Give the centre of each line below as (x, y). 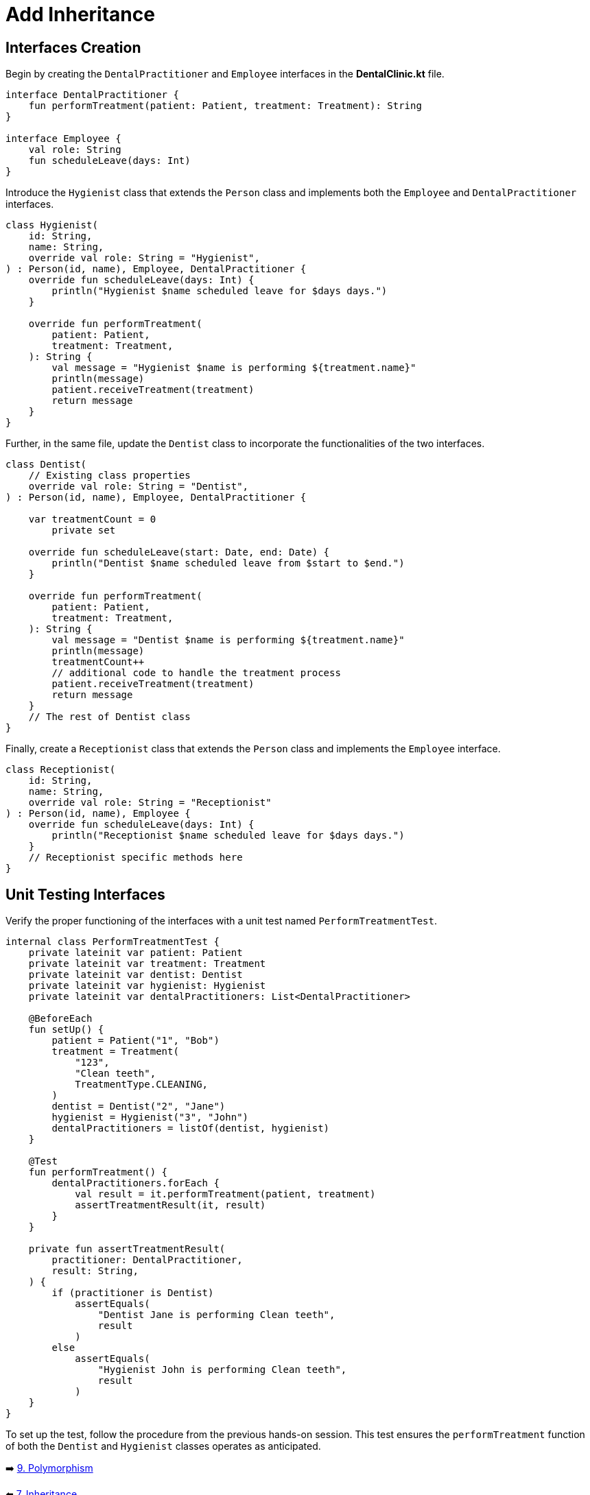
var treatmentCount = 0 (92, 519)
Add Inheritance (80, 14)
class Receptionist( (61, 770)
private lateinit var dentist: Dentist (135, 975)
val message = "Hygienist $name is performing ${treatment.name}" (234, 368)
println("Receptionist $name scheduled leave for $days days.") (228, 836)
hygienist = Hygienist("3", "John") (150, 1117)
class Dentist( (46, 465)
